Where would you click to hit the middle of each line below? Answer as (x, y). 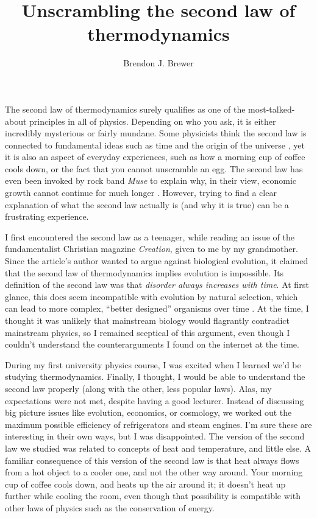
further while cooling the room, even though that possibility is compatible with (153, 496)
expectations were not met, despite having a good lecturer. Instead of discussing (155, 400)
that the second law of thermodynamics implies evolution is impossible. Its (144, 272)
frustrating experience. (47, 216)
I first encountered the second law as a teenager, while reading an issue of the (150, 236)
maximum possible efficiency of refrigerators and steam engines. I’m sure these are (158, 424)
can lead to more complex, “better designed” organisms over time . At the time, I (157, 308)
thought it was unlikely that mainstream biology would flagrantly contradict (147, 320)
